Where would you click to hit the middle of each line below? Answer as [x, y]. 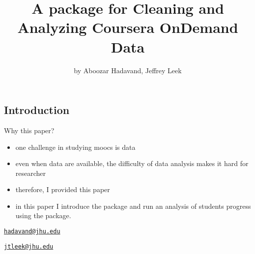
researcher [31, 173]
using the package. [43, 215]
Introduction [37, 110]
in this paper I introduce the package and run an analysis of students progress [133, 206]
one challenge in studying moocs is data [75, 147]
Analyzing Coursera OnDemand [128, 27]
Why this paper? [29, 130]
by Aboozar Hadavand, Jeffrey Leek [128, 70]
